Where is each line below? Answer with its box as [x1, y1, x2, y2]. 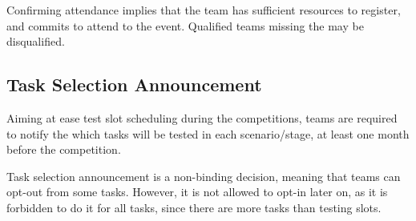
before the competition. [6, 141, 121, 158]
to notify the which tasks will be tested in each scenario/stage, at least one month [6, 125, 410, 142]
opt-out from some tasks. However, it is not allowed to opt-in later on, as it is [6, 183, 388, 200]
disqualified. [6, 33, 65, 50]
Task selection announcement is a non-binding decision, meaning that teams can [6, 167, 401, 184]
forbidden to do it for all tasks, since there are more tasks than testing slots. [6, 199, 382, 215]
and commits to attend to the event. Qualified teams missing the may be [6, 17, 364, 34]
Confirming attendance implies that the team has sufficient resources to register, [6, 2, 401, 18]
